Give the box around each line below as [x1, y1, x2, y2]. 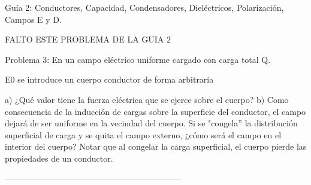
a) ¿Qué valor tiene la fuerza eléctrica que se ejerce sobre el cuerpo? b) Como [5, 93, 289, 105]
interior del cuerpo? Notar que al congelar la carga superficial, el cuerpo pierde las [5, 140, 307, 153]
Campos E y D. [5, 13, 62, 25]
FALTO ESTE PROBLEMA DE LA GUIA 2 [5, 33, 171, 46]
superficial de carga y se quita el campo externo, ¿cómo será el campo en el [5, 128, 282, 141]
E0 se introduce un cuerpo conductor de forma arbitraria [5, 73, 214, 86]
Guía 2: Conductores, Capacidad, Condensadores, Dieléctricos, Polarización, [5, 1, 284, 13]
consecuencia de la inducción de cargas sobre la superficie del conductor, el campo [5, 105, 306, 117]
